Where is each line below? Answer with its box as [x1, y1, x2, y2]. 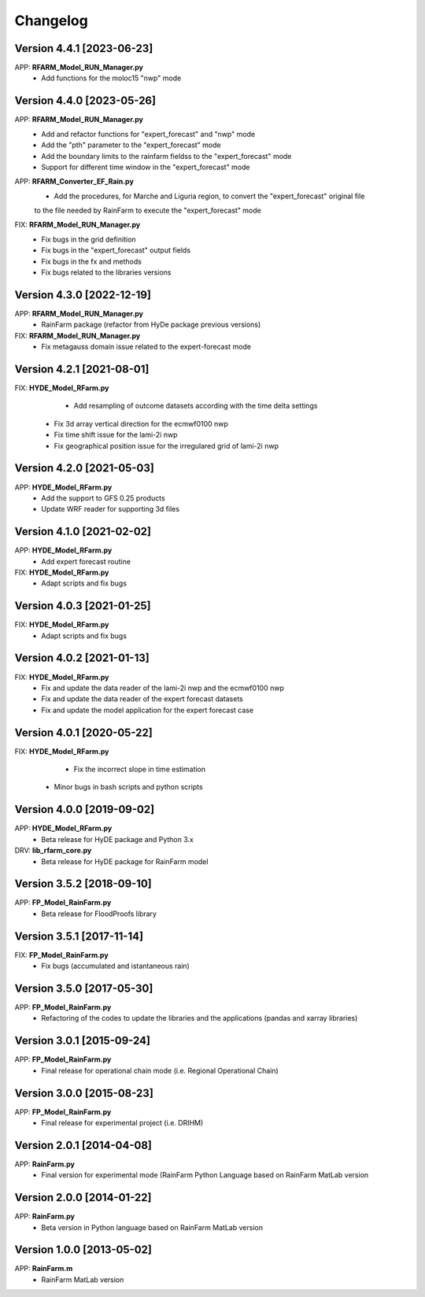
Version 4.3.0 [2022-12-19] [14, 288, 151, 301]
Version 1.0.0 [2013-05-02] [14, 1243, 153, 1257]
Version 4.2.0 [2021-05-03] [14, 461, 155, 475]
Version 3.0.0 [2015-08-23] [14, 1086, 153, 1099]
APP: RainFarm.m [14, 1264, 73, 1273]
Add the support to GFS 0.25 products [41, 493, 165, 503]
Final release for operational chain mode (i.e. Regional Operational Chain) [41, 1066, 279, 1075]
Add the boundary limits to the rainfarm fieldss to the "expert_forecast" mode [41, 151, 292, 161]
